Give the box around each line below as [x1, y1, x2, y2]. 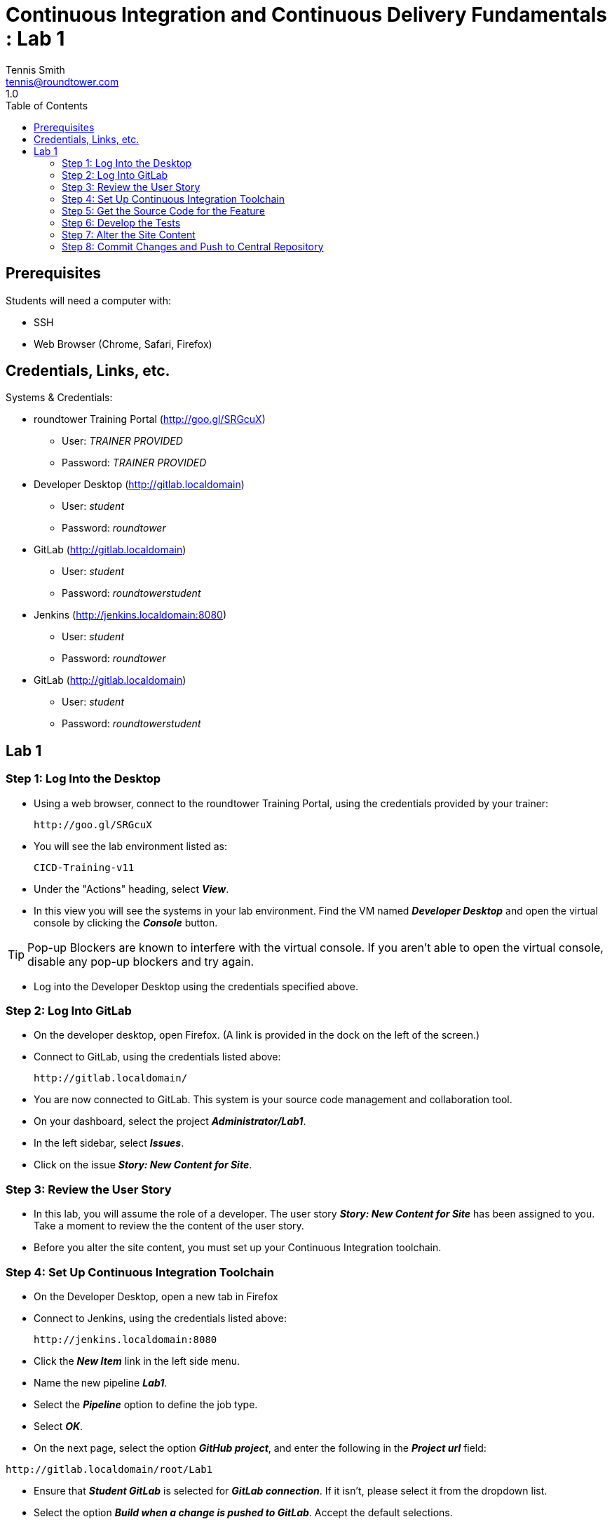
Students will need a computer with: [6, 294, 172, 306]
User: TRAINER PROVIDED [62, 435, 183, 447]
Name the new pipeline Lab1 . [34, 1376, 168, 1389]
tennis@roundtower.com [6, 75, 119, 88]
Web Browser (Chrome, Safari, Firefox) [34, 337, 212, 350]
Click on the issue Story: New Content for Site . [34, 1159, 252, 1171]
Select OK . [34, 1420, 83, 1432]
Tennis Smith [6, 63, 65, 76]
